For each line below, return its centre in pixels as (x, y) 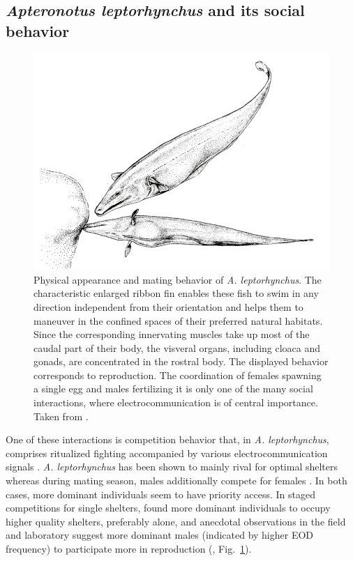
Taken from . (61, 416)
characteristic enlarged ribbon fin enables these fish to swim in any (176, 293)
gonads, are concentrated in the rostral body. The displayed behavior (181, 361)
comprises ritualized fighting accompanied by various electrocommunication (167, 453)
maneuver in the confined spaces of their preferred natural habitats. (178, 320)
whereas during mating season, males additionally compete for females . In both (176, 481)
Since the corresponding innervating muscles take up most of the (172, 334)
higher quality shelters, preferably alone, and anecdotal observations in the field (176, 521)
